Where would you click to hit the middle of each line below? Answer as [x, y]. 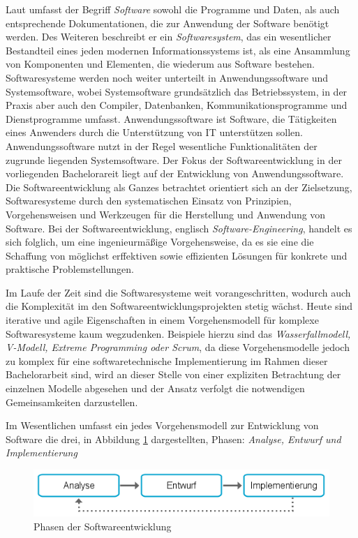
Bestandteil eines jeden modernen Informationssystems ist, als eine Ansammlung [178, 50]
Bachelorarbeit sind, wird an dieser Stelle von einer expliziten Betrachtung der [173, 374]
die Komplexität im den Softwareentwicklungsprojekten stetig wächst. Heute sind [179, 306]
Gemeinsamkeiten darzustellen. [72, 402]
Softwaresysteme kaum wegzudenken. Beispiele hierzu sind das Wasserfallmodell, [178, 333]
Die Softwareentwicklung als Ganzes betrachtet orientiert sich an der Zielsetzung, [179, 187]
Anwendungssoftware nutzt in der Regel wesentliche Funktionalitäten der [162, 145]
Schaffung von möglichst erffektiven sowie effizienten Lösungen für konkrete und [177, 255]
